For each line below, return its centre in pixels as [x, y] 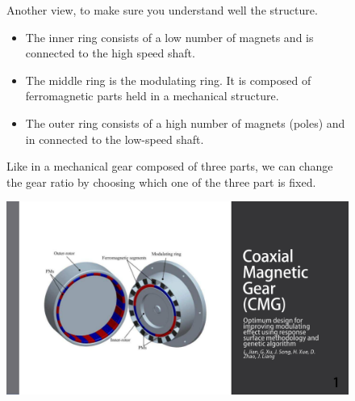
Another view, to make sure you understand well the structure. [162, 10]
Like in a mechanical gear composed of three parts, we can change [170, 166]
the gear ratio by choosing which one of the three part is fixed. [161, 182]
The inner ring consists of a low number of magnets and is [169, 37]
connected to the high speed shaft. [110, 53]
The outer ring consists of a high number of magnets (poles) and [185, 122]
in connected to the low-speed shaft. [115, 139]
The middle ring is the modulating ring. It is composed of [168, 80]
